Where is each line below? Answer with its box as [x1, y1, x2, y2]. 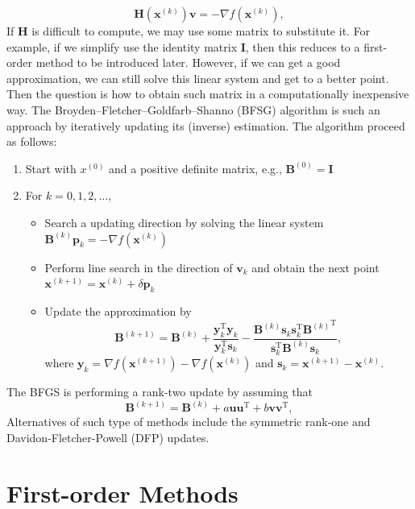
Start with [25, 159, 77, 176]
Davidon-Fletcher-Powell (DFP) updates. [6, 428, 210, 445]
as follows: [6, 133, 57, 150]
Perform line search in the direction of [44, 259, 233, 275]
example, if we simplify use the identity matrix [6, 38, 238, 55]
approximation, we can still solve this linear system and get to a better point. [6, 69, 389, 86]
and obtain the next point [251, 259, 380, 275]
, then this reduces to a [245, 38, 360, 55]
